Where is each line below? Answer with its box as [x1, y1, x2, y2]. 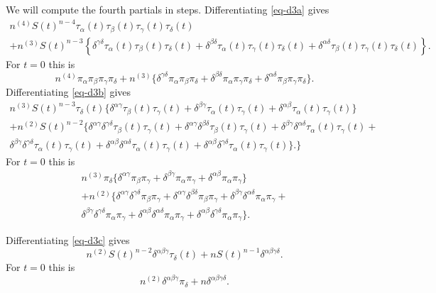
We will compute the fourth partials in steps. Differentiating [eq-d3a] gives [6, 2, 329, 16]
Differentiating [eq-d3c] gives [6, 233, 130, 248]
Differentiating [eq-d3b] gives [6, 84, 131, 99]
